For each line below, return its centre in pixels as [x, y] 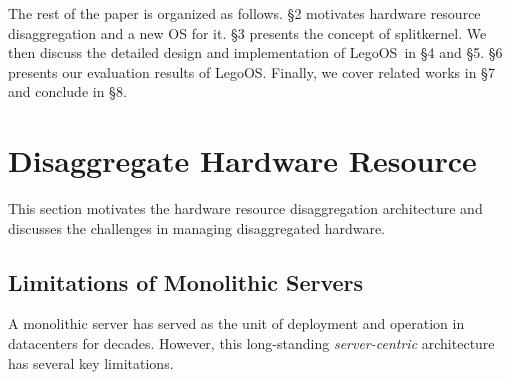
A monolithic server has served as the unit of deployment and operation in [236, 323]
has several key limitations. [91, 362]
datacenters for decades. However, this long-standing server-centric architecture [251, 343]
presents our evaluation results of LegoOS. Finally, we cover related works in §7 [251, 71]
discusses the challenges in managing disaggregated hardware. [197, 227]
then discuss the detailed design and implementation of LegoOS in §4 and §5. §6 [255, 52]
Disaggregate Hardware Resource [242, 160]
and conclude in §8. [67, 91]
